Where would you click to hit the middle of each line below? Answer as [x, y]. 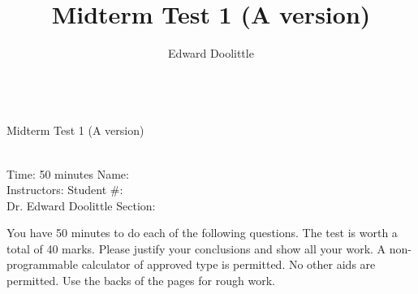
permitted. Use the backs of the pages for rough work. [141, 281]
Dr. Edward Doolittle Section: [81, 205]
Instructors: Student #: [65, 190]
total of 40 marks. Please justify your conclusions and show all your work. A [196, 248]
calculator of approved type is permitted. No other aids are [228, 264]
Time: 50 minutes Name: [68, 173]
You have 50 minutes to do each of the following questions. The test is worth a [202, 233]
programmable [42, 264]
